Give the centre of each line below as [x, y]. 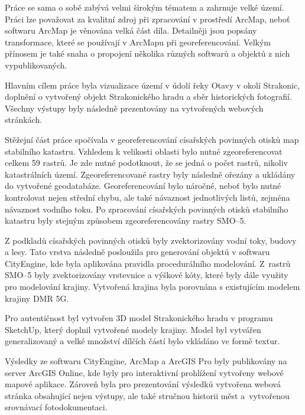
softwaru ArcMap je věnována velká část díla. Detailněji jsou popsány [131, 30]
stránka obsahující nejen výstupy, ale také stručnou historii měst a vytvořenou [147, 395]
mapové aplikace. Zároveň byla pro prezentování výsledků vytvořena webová [143, 384]
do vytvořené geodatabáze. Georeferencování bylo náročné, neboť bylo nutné [143, 186]
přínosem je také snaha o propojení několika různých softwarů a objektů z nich [147, 53]
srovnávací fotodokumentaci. [56, 407]
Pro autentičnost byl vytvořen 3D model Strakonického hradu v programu [139, 318]
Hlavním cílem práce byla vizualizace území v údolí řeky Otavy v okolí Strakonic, [152, 85]
